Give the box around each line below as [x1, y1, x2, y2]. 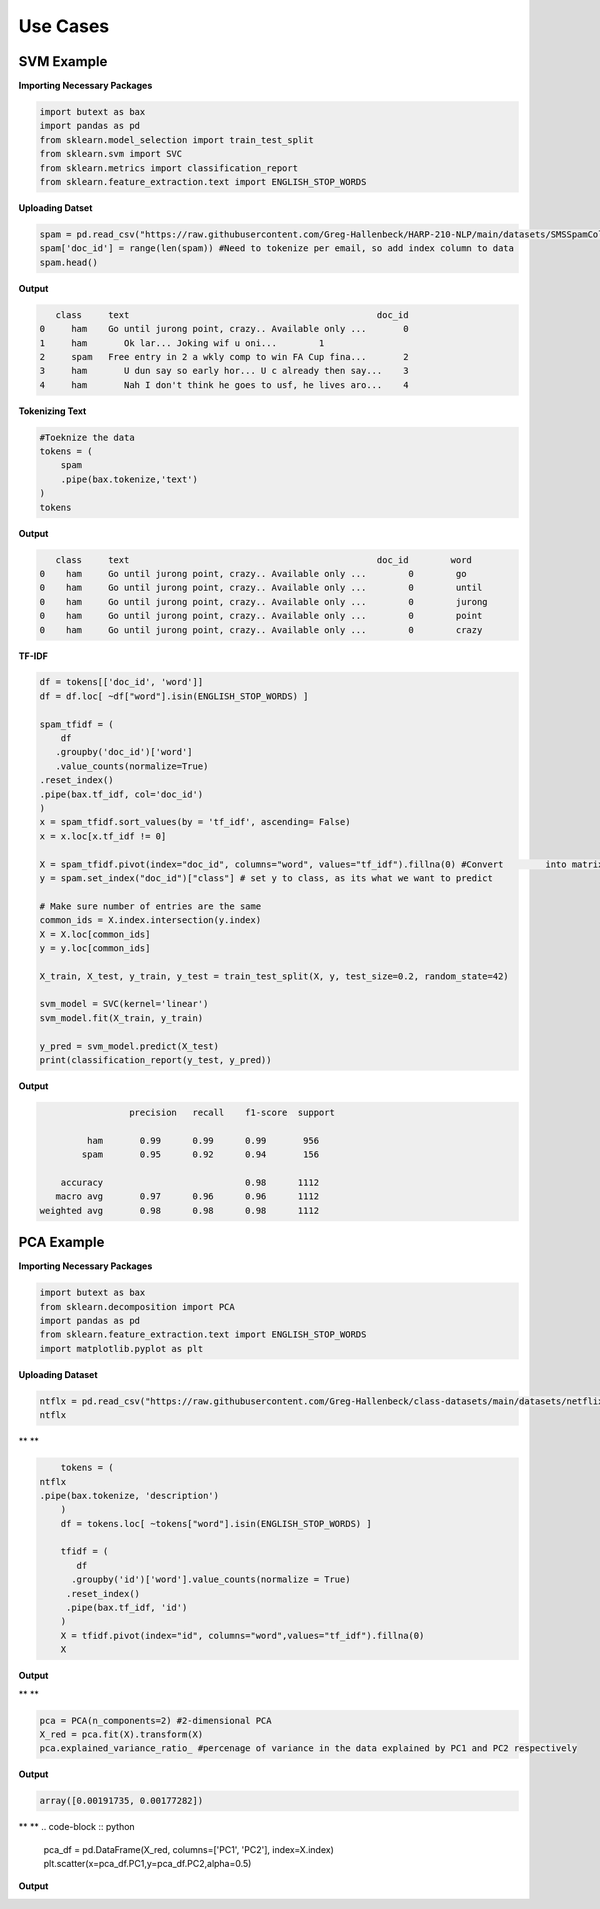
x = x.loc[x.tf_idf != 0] [39, 830, 167, 842]
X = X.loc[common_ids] [39, 928, 151, 940]
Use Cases [18, 15, 110, 37]
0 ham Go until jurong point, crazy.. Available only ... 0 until [39, 582, 483, 594]
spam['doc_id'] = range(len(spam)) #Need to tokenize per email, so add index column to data [39, 243, 515, 254]
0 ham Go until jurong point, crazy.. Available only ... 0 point [39, 610, 483, 622]
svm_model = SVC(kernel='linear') [39, 998, 209, 1010]
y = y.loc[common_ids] [39, 942, 151, 954]
